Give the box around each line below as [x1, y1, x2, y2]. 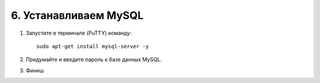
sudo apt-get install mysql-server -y [36, 43, 149, 49]
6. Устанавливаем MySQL [11, 9, 144, 22]
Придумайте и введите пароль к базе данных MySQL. [25, 56, 162, 63]
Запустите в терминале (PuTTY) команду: [25, 29, 132, 36]
